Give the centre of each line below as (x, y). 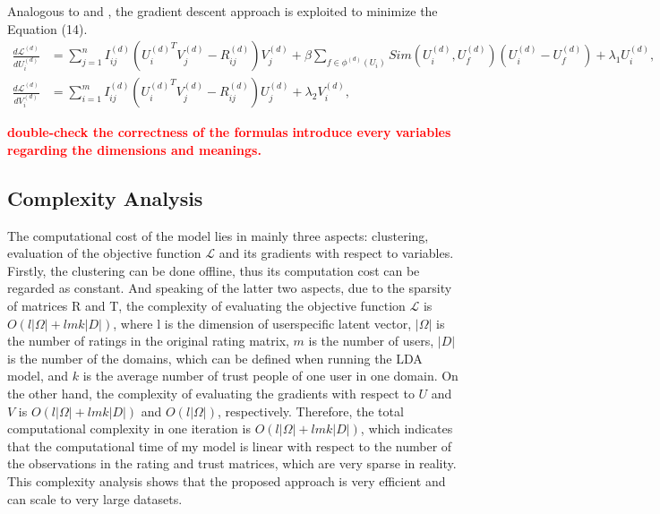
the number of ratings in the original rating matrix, (148, 341)
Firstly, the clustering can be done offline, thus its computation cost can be (214, 270)
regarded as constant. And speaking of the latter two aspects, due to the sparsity (230, 288)
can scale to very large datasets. (95, 498)
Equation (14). (47, 28)
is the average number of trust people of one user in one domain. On (270, 376)
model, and (38, 376)
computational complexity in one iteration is (129, 428)
